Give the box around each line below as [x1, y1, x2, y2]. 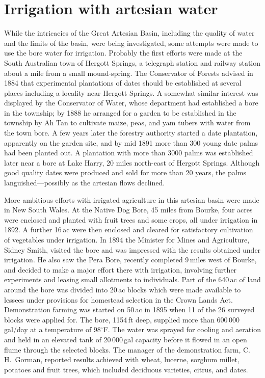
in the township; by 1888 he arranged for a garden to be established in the [4, 107, 236, 118]
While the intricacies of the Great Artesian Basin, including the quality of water [4, 28, 255, 38]
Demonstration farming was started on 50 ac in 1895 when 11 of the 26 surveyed [4, 304, 255, 315]
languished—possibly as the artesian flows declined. [4, 177, 165, 188]
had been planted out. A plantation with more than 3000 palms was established [4, 147, 253, 158]
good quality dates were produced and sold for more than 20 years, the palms [4, 167, 246, 178]
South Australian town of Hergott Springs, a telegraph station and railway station [4, 57, 261, 68]
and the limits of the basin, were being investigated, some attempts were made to [4, 37, 258, 48]
